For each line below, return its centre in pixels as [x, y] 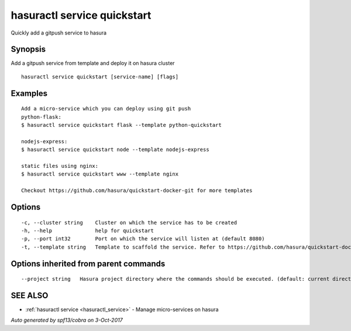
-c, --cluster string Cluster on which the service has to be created [129, 223]
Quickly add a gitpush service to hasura [59, 33]
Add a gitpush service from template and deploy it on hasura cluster [93, 63]
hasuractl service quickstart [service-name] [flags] [100, 77]
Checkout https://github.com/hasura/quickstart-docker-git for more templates [137, 191]
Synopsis [28, 49]
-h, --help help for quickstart [88, 230]
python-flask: [41, 117]
